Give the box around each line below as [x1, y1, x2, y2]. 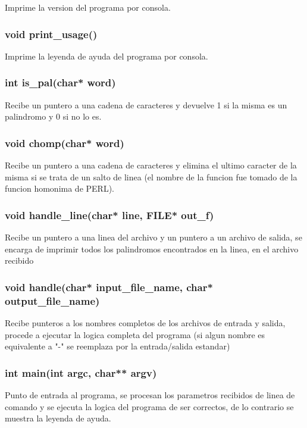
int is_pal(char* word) [5, 75, 116, 90]
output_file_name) [5, 293, 100, 308]
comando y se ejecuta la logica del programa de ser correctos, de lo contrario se [5, 400, 294, 413]
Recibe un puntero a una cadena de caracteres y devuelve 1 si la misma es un [5, 98, 287, 111]
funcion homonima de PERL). [5, 182, 114, 195]
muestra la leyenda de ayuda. [5, 412, 111, 424]
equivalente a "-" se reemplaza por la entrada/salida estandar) [5, 340, 230, 352]
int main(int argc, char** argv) [5, 365, 157, 380]
